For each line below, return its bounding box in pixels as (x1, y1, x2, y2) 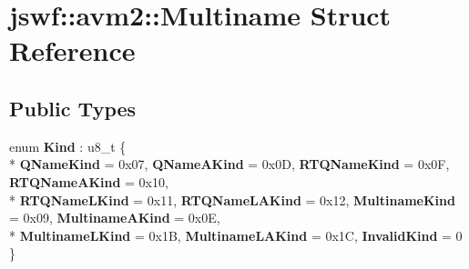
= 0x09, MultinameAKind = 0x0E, (9, 208, 220, 227)
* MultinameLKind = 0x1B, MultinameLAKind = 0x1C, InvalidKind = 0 (9, 225, 463, 244)
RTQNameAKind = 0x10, (9, 172, 168, 191)
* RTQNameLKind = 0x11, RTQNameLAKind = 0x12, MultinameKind (9, 190, 455, 209)
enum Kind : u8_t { (9, 136, 127, 155)
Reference (9, 32, 136, 69)
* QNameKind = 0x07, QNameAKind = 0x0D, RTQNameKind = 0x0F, (9, 154, 450, 174)
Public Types (9, 94, 137, 122)
